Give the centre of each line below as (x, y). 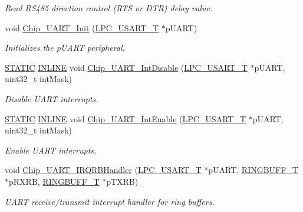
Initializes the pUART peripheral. (65, 48)
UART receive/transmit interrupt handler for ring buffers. (110, 201)
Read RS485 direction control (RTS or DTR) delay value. (109, 8)
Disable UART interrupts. (52, 98)
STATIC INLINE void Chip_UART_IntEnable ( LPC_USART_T (125, 118)
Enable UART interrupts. (51, 150)
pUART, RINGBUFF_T (253, 170)
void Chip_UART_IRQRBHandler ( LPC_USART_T (103, 170)
